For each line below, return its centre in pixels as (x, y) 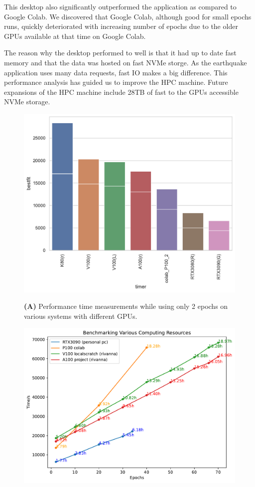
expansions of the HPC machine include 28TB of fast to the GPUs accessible (121, 92)
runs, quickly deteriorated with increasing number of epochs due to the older (121, 26)
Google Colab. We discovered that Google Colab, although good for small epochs (128, 16)
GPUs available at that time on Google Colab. (75, 36)
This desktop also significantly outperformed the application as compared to (120, 6)
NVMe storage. (27, 102)
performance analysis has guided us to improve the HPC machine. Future (116, 82)
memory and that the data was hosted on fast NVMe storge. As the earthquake (126, 62)
